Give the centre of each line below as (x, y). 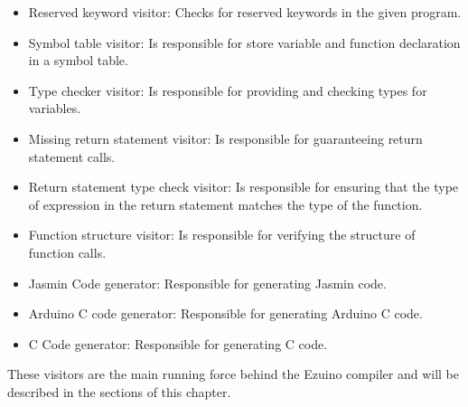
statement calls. (72, 156)
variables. (55, 108)
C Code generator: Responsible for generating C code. (178, 343)
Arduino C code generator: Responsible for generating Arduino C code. (225, 313)
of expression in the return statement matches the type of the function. (225, 204)
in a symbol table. (78, 60)
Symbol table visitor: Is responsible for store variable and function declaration (244, 42)
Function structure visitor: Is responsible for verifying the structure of (222, 235)
